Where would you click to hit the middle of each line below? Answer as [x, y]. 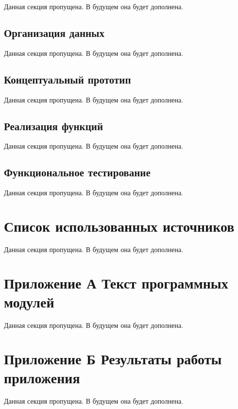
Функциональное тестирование [77, 172]
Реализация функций [53, 126]
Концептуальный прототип [68, 79]
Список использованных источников [119, 226]
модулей [29, 301]
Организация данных [54, 32]
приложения [42, 377]
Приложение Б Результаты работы [113, 358]
